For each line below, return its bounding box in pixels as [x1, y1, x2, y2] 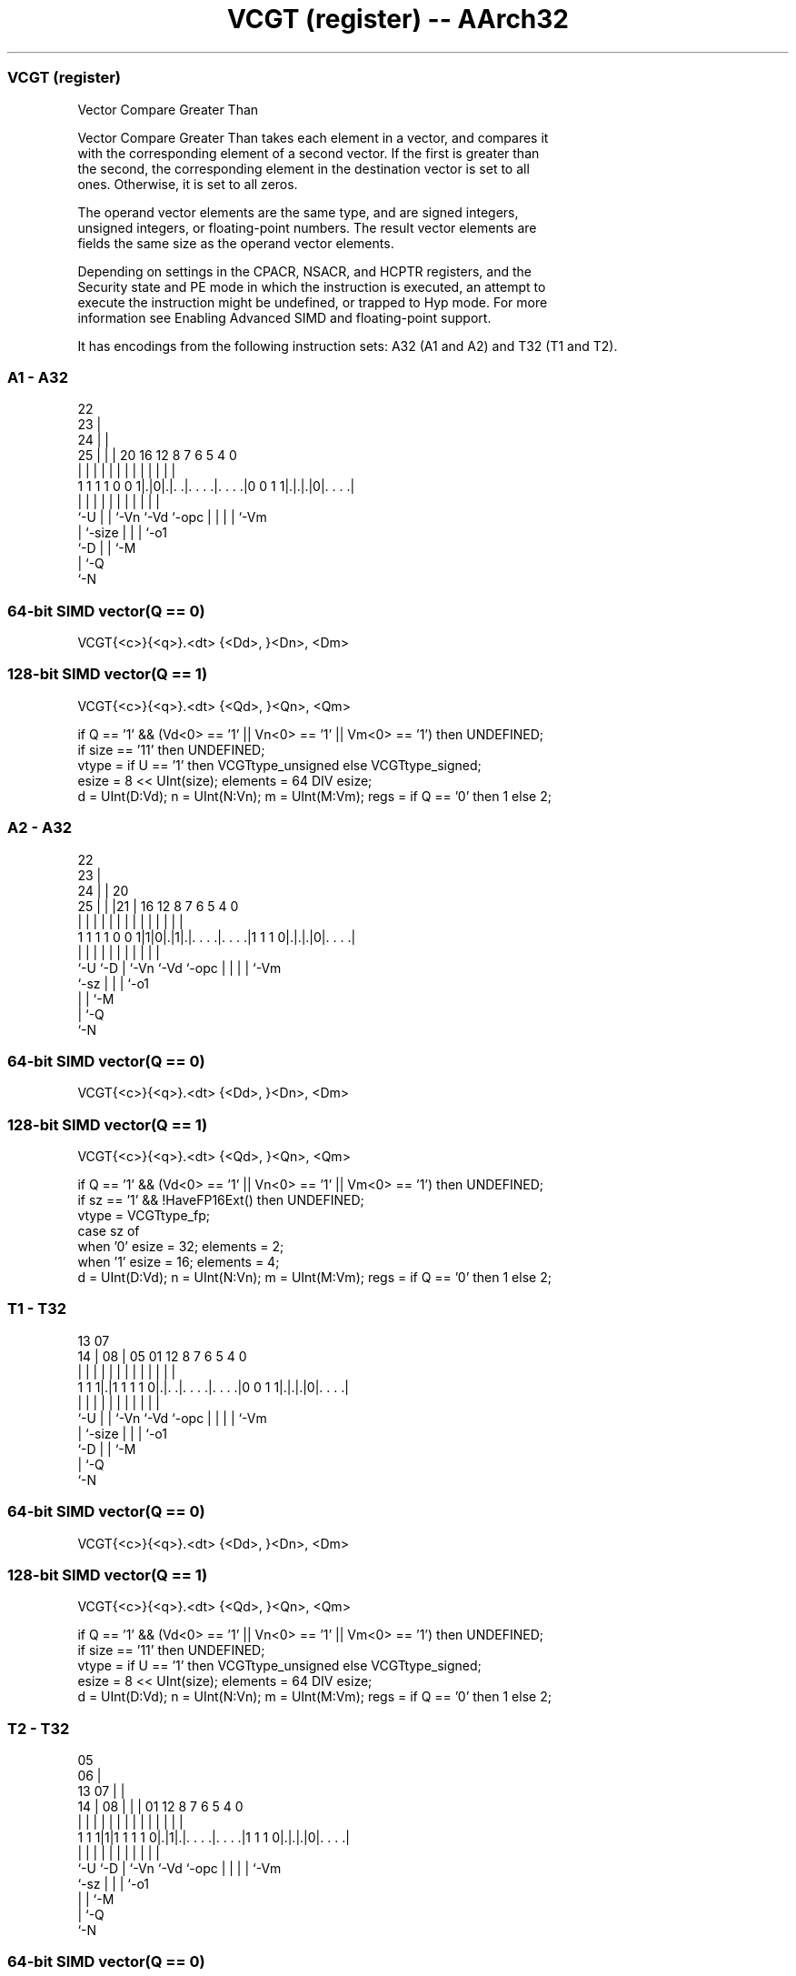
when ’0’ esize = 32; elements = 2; [77, 1239, 284, 1254]
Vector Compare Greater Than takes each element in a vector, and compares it [77, 129, 549, 145]
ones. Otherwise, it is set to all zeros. [77, 176, 298, 192]
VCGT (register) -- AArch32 [226, 4, 570, 35]
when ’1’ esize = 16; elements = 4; [77, 1254, 280, 1269]
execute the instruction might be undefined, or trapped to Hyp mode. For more [77, 294, 548, 310]
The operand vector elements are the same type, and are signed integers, [77, 204, 519, 220]
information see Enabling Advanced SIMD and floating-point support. [77, 309, 492, 326]
